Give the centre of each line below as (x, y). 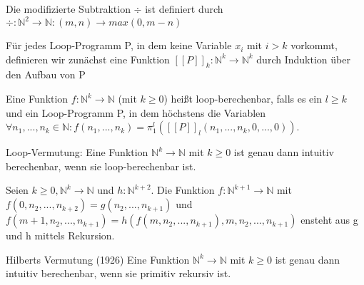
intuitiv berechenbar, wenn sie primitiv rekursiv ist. (118, 273)
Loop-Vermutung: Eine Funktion (77, 152)
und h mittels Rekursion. (60, 235)
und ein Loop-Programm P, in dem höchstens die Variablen (136, 112)
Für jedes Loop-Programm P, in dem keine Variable (119, 45)
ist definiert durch (184, 9)
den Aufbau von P (46, 74)
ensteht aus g (329, 220)
